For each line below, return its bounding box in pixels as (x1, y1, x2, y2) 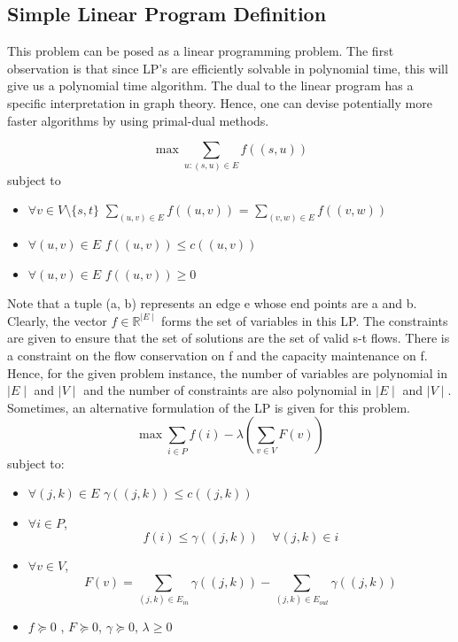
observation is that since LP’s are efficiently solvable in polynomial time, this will (7, 58, 448, 77)
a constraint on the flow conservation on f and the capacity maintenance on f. (7, 345, 428, 364)
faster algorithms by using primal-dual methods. (7, 111, 269, 129)
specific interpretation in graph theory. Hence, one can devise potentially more (7, 93, 432, 112)
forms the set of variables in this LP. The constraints (161, 311, 448, 329)
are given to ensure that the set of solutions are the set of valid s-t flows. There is (7, 329, 450, 347)
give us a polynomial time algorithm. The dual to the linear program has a (7, 76, 414, 95)
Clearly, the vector (7, 311, 107, 329)
